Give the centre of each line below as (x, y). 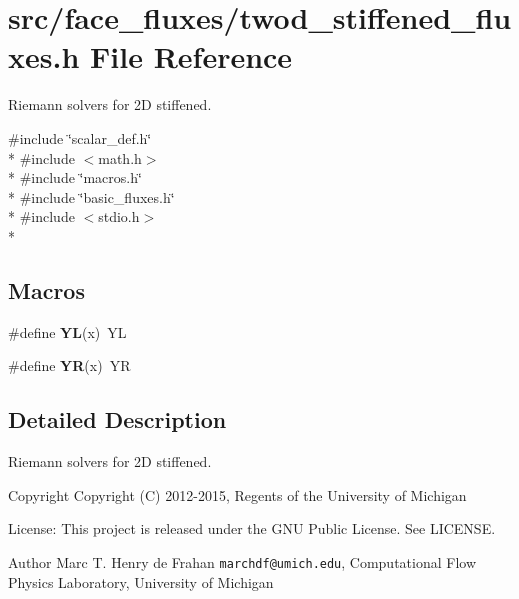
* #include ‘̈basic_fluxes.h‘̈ (91, 196)
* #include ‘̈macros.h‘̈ (75, 177)
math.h (120, 157)
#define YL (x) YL (67, 331)
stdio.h (119, 216)
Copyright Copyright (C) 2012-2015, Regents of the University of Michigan (237, 494)
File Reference (191, 56)
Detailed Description (117, 419)
